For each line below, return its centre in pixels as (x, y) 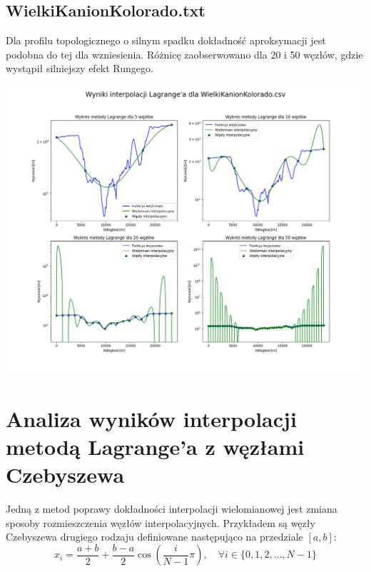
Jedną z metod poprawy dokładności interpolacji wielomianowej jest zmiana (172, 509)
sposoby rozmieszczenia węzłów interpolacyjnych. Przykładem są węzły (161, 522)
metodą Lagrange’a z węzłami (155, 447)
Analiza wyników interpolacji (151, 418)
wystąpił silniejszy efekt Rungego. (80, 68)
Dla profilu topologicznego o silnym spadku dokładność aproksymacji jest (166, 40)
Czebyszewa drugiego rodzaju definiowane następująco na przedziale (154, 537)
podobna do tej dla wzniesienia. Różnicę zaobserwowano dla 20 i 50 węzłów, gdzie (184, 54)
